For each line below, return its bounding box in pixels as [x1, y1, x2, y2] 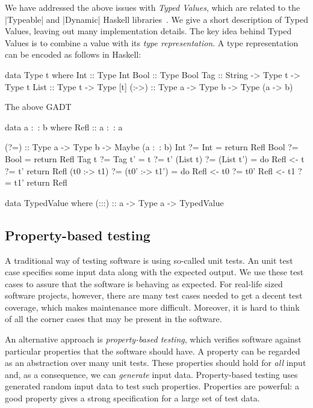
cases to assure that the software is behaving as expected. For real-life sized [5, 277, 283, 290]
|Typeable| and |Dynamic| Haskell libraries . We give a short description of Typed [5, 13, 308, 25]
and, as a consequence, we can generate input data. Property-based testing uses [5, 368, 298, 380]
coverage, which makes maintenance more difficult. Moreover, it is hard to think [5, 300, 300, 313]
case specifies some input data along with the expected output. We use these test [5, 266, 304, 278]
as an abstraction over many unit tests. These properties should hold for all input [5, 356, 306, 369]
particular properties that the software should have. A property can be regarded [5, 344, 300, 357]
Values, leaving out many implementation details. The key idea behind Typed [5, 25, 292, 37]
